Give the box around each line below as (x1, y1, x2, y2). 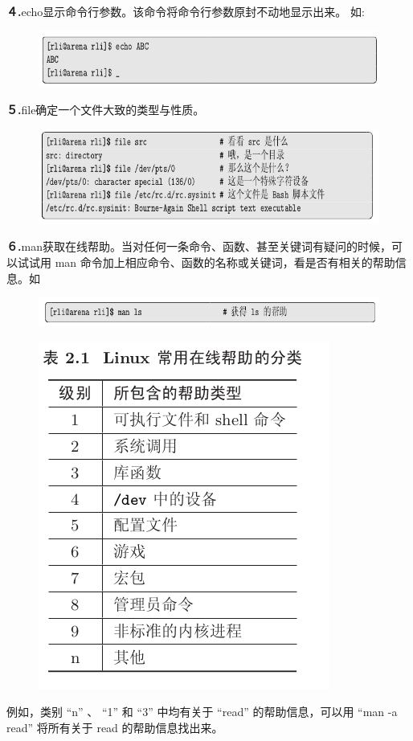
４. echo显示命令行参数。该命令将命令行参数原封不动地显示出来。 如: (6, 3, 365, 19)
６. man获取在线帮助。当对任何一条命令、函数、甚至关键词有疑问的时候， (6, 238, 391, 255)
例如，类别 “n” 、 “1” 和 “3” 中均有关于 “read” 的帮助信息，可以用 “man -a (6, 703, 398, 720)
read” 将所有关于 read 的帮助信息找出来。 (6, 719, 223, 736)
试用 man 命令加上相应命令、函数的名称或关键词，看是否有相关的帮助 (28, 253, 395, 270)
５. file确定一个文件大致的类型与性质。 (6, 101, 205, 118)
